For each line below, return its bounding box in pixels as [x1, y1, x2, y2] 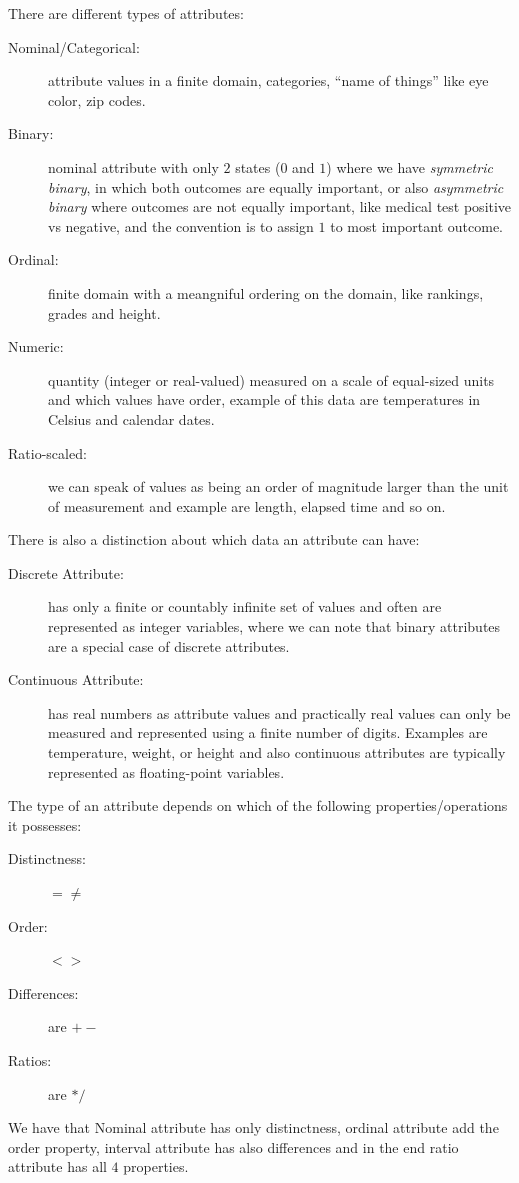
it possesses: [8, 814, 82, 835]
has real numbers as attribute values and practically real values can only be [48, 702, 511, 723]
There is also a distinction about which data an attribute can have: [8, 529, 420, 550]
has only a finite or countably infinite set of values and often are [48, 596, 442, 617]
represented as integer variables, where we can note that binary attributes [48, 616, 501, 637]
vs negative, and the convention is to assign [48, 215, 314, 236]
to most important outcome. [330, 215, 504, 236]
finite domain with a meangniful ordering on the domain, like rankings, [48, 282, 484, 303]
